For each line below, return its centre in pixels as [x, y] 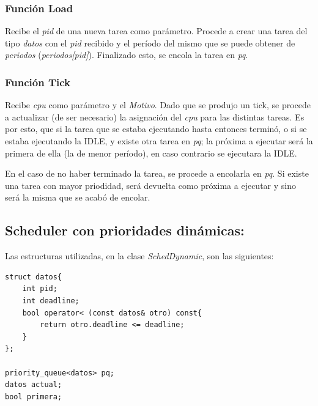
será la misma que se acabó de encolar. [78, 197]
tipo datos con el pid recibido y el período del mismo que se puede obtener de [150, 42]
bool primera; [34, 397]
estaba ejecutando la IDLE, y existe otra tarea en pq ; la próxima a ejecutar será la [159, 141]
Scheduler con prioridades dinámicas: [125, 230]
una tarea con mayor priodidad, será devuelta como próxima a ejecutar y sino [150, 185]
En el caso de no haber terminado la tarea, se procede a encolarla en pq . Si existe [157, 173]
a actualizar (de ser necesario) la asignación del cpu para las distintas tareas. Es [155, 116]
